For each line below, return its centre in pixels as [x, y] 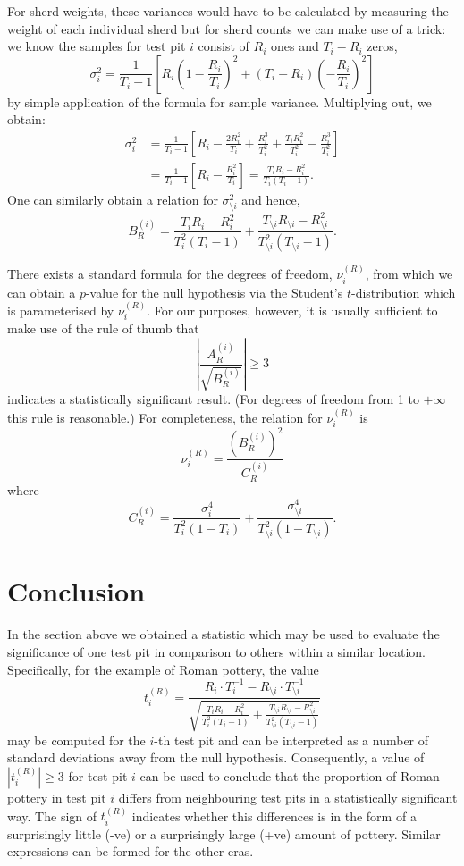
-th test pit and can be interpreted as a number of [291, 740]
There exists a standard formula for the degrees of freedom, [170, 274]
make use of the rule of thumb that [103, 328]
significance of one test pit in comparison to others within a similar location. [216, 651]
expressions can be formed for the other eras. [131, 851]
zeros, [382, 46]
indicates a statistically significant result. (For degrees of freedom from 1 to [213, 399]
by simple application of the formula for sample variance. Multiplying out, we [219, 101]
